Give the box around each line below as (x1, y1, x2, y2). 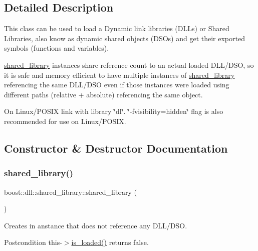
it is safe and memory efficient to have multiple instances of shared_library (4, 69, 235, 80)
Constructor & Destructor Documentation (4, 140, 228, 156)
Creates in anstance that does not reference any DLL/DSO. (4, 220, 187, 230)
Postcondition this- (4, 237, 62, 247)
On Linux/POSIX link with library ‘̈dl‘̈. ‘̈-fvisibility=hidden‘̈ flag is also (4, 106, 223, 116)
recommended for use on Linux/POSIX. (4, 115, 126, 126)
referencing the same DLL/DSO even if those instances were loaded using (4, 79, 229, 90)
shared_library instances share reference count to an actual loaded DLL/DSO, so (4, 59, 254, 70)
